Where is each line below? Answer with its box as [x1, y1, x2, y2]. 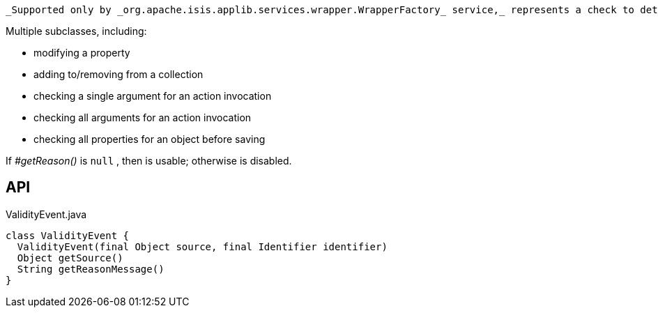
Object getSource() [17, 252, 123, 264]
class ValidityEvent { [6, 229, 130, 241]
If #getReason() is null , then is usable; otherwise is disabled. [6, 155, 292, 167]
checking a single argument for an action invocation [33, 90, 272, 102]
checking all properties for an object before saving [33, 133, 266, 145]
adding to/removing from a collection [33, 68, 204, 80]
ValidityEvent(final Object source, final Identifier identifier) [17, 241, 388, 252]
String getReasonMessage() [17, 263, 164, 275]
